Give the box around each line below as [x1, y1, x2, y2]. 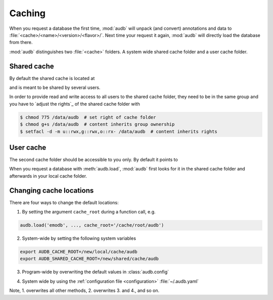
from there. [9, 39, 33, 46]
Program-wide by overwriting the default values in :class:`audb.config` [22, 269, 169, 275]
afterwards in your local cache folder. [9, 173, 87, 179]
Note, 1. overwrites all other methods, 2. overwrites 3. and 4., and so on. [9, 287, 159, 293]
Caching [9, 8, 45, 19]
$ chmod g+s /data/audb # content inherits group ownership [20, 121, 175, 127]
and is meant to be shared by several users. [9, 84, 101, 91]
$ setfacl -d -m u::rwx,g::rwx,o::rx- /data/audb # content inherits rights [20, 128, 217, 134]
